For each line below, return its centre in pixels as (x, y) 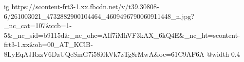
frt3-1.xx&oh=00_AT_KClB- (48, 44)
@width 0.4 (223, 54)
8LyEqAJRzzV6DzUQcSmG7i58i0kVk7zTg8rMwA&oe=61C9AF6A (104, 54)
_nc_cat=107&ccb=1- (38, 25)
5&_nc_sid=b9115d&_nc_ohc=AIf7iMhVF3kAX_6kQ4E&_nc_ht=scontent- (122, 35)
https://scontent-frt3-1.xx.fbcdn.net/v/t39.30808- (85, 6)
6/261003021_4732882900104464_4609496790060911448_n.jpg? (99, 16)
